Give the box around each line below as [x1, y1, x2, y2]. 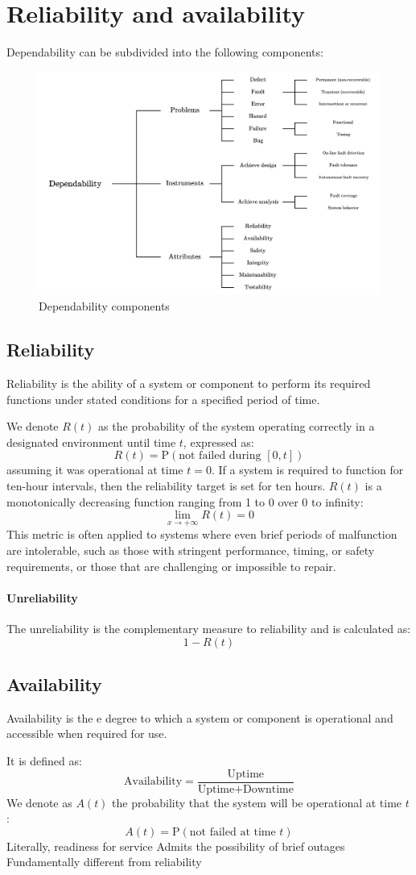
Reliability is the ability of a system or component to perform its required [6, 375, 371, 392]
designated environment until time [6, 433, 176, 450]
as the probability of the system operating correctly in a [98, 418, 375, 435]
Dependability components [39, 298, 170, 315]
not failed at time [189, 826, 276, 838]
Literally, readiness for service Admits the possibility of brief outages [6, 837, 345, 854]
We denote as [6, 794, 72, 810]
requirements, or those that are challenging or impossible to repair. [6, 557, 336, 574]
